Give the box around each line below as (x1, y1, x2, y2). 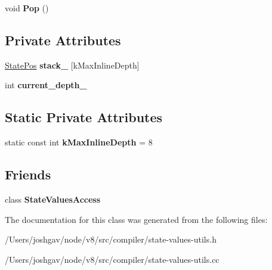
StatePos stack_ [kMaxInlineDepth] (5, 58, 140, 71)
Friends (5, 165, 51, 184)
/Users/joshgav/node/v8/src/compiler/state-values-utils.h (5, 233, 217, 246)
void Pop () (5, 2, 49, 14)
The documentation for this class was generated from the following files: (5, 213, 268, 225)
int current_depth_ (5, 79, 87, 91)
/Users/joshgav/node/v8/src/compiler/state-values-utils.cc (5, 253, 220, 265)
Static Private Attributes (5, 108, 163, 126)
